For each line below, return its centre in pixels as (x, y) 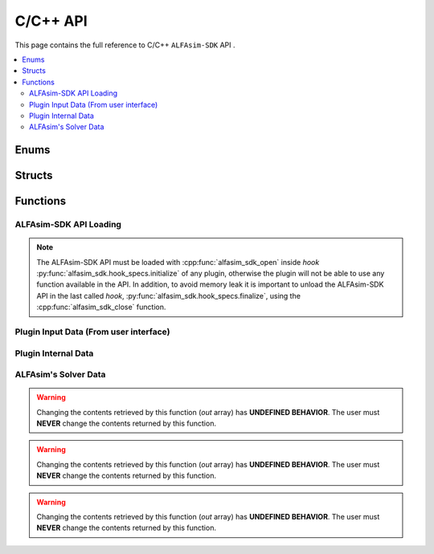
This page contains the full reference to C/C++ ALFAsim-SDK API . (125, 45)
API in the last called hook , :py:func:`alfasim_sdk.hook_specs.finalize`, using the (169, 295)
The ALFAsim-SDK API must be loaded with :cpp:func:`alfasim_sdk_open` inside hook (178, 262)
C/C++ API (51, 21)
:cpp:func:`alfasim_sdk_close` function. (101, 307)
